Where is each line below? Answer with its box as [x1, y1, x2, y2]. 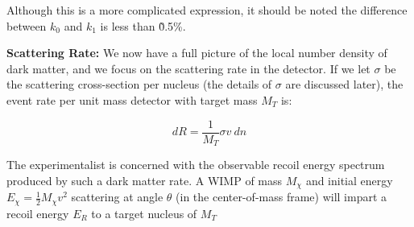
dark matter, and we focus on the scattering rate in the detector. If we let [6, 60, 371, 76]
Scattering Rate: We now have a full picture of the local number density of [6, 44, 387, 61]
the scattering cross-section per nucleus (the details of [6, 76, 272, 93]
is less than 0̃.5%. [100, 17, 186, 34]
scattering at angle [71, 188, 164, 205]
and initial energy [305, 171, 393, 188]
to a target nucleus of [91, 204, 197, 221]
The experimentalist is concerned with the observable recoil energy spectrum [6, 156, 385, 173]
